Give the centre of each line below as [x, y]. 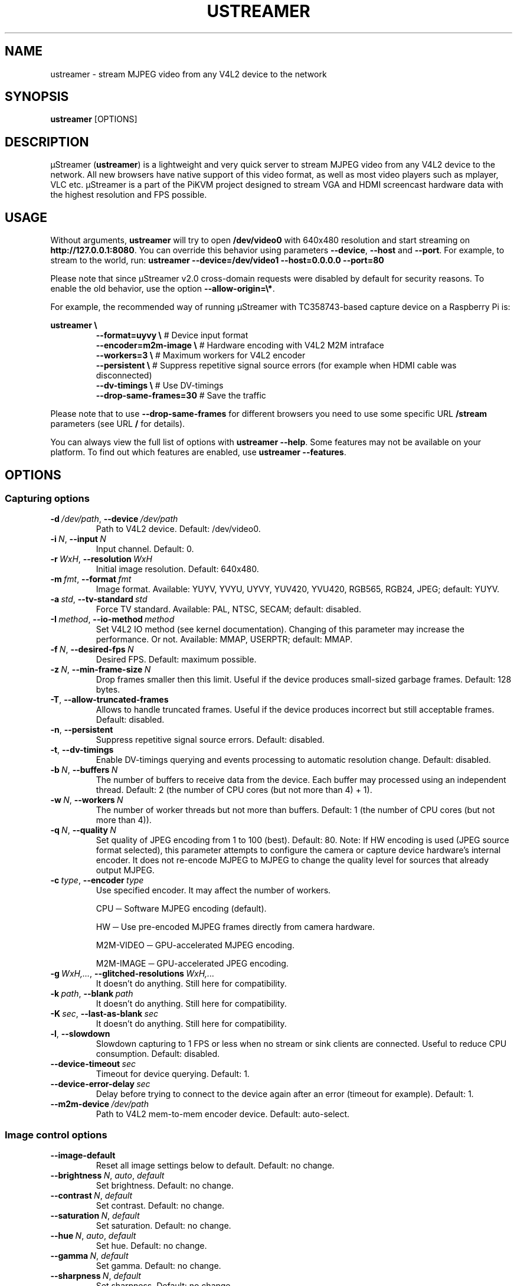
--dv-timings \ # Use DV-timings [160, 386]
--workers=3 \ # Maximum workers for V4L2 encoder [201, 355]
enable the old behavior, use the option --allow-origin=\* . [163, 289]
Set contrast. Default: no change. [160, 1206]
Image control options [56, 1135]
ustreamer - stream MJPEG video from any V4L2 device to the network [189, 74]
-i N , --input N [78, 539]
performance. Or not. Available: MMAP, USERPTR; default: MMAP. [224, 639]
